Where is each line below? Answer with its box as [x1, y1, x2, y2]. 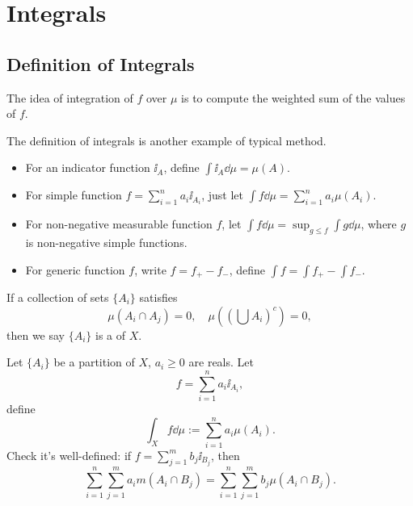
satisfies [139, 289, 178, 305]
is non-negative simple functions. [25, 233, 188, 250]
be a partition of [53, 353, 135, 370]
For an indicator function [25, 159, 150, 176]
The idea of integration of [6, 89, 133, 106]
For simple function [25, 186, 122, 203]
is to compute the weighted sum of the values [181, 89, 406, 106]
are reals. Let [188, 353, 254, 370]
